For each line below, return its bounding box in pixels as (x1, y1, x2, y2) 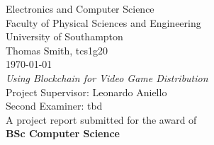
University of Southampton (6, 29, 123, 44)
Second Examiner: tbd (6, 98, 103, 113)
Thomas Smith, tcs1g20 (6, 42, 108, 57)
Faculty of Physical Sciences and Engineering (6, 15, 201, 30)
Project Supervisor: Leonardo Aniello (6, 84, 167, 99)
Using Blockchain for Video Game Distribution (6, 70, 208, 85)
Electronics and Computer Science (6, 1, 154, 16)
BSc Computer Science (6, 126, 120, 141)
